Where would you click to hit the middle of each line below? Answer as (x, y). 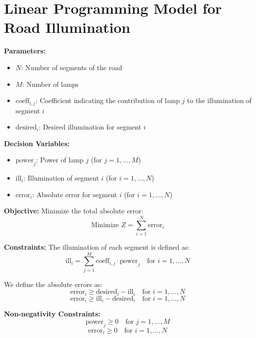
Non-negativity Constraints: (52, 314)
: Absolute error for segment (75, 194)
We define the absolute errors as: (53, 284)
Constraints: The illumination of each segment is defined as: (97, 247)
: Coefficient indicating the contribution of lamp (108, 100)
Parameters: (25, 51)
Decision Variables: (37, 143)
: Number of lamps (50, 84)
